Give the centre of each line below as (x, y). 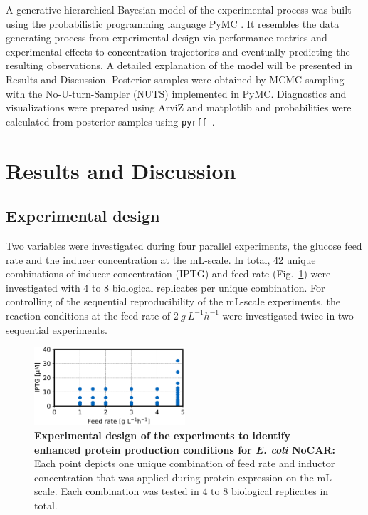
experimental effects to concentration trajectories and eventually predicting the (178, 51)
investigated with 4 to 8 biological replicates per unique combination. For (165, 287)
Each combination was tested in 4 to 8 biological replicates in (195, 491)
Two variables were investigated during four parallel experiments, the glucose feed (184, 245)
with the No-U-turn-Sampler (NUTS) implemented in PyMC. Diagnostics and (176, 93)
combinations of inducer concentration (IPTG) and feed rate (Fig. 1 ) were (168, 274)
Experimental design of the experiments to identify (163, 435)
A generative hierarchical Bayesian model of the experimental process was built (179, 9)
